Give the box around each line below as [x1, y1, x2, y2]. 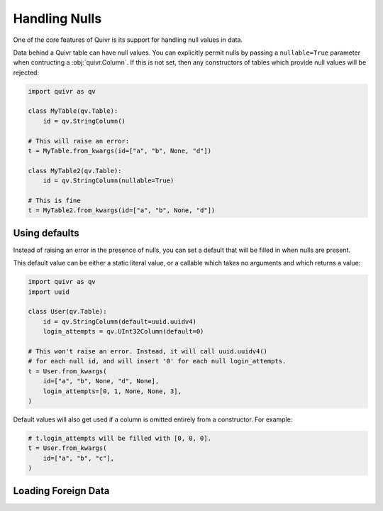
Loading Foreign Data [13, 485, 110, 497]
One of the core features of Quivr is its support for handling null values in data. [13, 35, 243, 44]
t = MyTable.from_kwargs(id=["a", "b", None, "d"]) [28, 147, 212, 155]
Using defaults [13, 227, 79, 239]
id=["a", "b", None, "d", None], [43, 377, 160, 385]
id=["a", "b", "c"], [43, 454, 115, 462]
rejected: [13, 68, 39, 77]
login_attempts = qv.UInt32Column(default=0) [43, 327, 204, 336]
